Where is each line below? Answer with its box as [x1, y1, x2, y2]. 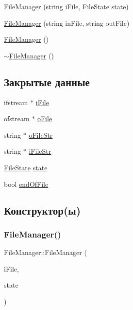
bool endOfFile [4, 179, 49, 189]
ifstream [4, 97, 28, 107]
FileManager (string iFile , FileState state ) [4, 1, 129, 11]
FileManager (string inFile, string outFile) [4, 18, 130, 28]
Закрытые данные [4, 74, 90, 89]
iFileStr [29, 146, 51, 156]
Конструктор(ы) [4, 202, 81, 218]
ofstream [4, 113, 30, 124]
